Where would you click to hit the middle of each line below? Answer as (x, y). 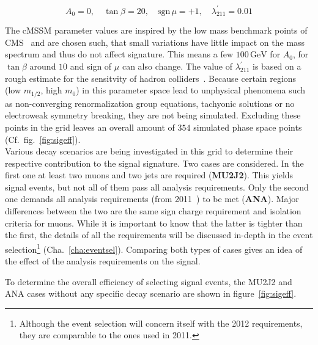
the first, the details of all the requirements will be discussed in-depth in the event (159, 235)
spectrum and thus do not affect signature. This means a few (119, 54)
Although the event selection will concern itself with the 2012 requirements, (161, 323)
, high (51, 90)
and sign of (91, 66)
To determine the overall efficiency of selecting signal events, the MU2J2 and (149, 281)
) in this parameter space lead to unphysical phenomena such (191, 90)
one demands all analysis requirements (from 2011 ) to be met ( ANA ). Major (152, 199)
